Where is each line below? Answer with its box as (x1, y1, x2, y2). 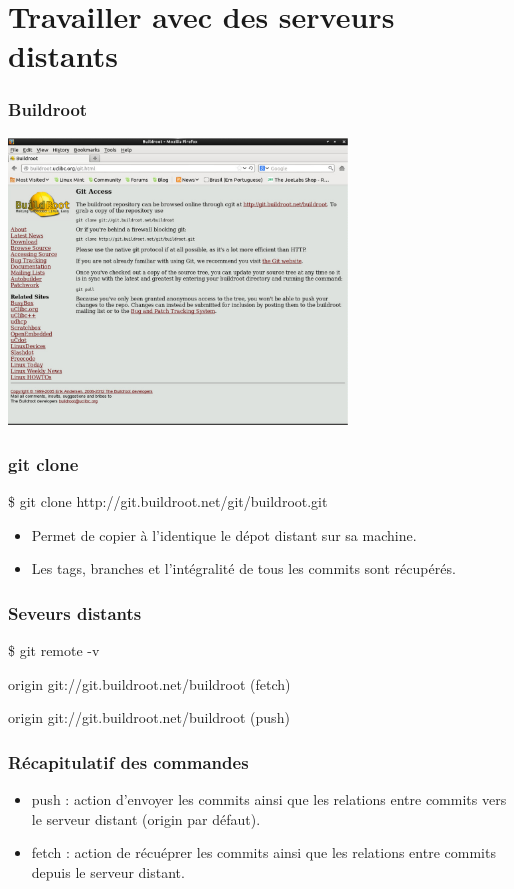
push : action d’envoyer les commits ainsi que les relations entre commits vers (31, 789, 507, 810)
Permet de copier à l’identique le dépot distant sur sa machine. (31, 524, 417, 545)
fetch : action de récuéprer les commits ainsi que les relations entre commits (31, 842, 496, 863)
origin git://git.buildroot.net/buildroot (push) (8, 707, 290, 728)
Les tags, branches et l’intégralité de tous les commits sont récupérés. (31, 558, 456, 579)
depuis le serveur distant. (31, 862, 185, 883)
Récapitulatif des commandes (8, 749, 249, 774)
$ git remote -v (8, 640, 100, 661)
